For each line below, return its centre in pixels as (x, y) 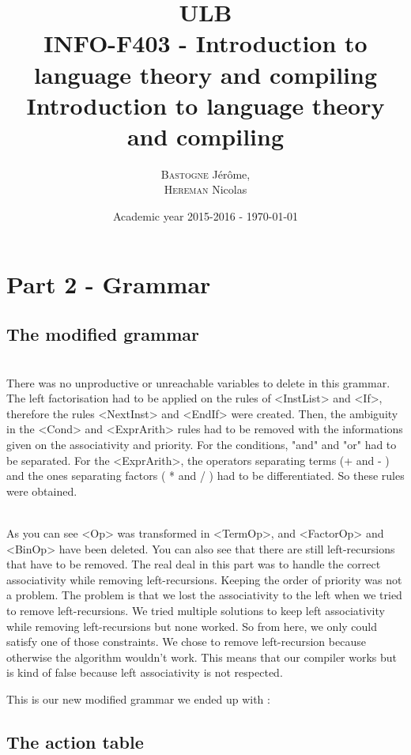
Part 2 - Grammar (109, 283)
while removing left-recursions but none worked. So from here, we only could (192, 626)
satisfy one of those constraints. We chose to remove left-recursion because (186, 642)
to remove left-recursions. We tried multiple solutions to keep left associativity (196, 610)
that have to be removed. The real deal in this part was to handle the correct (194, 564)
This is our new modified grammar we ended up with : (138, 698)
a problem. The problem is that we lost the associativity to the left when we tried (204, 595)
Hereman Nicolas (205, 189)
